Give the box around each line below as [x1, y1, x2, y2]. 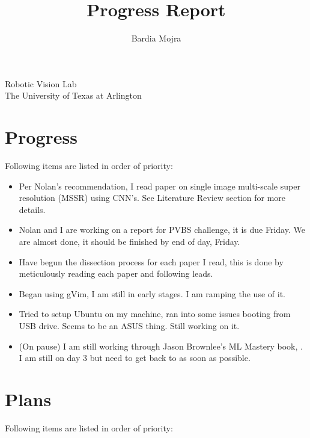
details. [19, 203, 46, 215]
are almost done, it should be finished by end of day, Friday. [19, 235, 240, 247]
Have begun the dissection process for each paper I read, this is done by [19, 255, 284, 268]
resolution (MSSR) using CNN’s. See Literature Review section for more [19, 191, 286, 204]
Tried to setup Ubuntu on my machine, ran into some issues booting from [19, 307, 291, 320]
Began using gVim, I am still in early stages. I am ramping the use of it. [19, 287, 285, 300]
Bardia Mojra [131, 32, 181, 45]
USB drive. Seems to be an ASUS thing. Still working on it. [19, 319, 240, 332]
